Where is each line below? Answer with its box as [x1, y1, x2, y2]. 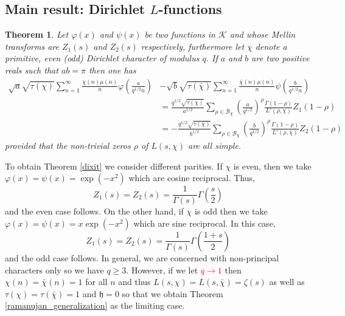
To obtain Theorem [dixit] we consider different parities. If [5, 159, 223, 172]
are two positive [251, 52, 310, 64]
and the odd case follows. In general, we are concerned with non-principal [5, 251, 279, 264]
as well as [269, 275, 305, 288]
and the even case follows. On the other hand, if [5, 205, 184, 218]
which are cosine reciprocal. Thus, [128, 171, 255, 184]
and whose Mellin [229, 28, 296, 41]
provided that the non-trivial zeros [5, 139, 131, 152]
